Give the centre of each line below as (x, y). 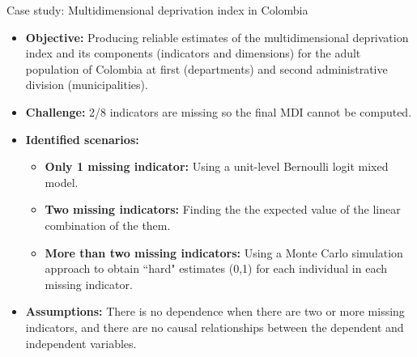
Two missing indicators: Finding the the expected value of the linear (223, 209)
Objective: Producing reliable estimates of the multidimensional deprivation (217, 37)
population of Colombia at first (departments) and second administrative (206, 68)
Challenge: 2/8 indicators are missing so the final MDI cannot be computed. (219, 111)
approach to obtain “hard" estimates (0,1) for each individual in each (216, 268)
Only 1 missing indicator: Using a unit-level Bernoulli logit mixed (217, 166)
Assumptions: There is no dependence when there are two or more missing (215, 311)
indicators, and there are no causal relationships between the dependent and (215, 327)
